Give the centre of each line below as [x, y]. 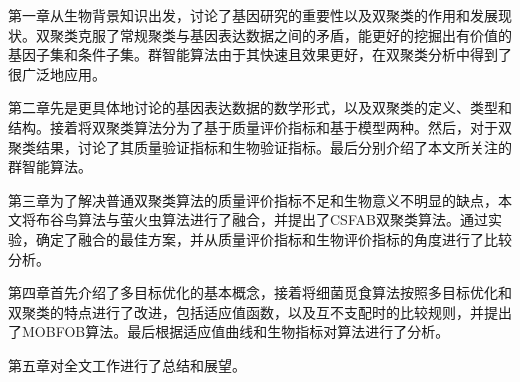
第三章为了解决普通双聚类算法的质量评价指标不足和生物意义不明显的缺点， [253, 199]
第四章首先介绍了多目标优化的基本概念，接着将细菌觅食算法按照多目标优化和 [260, 292]
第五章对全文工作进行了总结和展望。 [127, 364]
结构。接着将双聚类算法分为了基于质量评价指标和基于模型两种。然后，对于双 [260, 126]
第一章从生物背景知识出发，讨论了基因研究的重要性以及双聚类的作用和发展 [253, 15]
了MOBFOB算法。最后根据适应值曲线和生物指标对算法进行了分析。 [229, 331]
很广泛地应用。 [57, 73]
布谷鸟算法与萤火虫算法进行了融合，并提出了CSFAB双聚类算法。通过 [261, 219]
